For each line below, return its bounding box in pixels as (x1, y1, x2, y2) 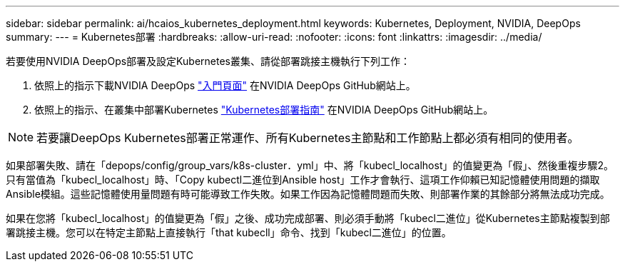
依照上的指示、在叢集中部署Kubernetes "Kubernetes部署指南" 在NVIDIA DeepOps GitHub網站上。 (34, 104, 494, 116)
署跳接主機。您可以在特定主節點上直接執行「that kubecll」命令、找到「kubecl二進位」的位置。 (6, 226, 452, 238)
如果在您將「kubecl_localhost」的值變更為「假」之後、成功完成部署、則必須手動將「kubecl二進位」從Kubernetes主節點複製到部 (6, 212, 610, 224)
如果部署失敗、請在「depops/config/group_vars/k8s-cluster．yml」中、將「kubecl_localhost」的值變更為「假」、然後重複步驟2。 (6, 159, 614, 171)
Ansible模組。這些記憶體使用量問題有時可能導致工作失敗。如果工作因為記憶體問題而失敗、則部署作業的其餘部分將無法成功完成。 (6, 188, 610, 200)
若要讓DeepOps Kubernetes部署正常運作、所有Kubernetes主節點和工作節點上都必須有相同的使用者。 (36, 131, 579, 145)
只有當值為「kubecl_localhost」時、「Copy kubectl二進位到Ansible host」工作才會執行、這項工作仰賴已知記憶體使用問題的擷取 (6, 173, 600, 186)
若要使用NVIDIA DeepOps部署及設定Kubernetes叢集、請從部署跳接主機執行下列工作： (6, 55, 410, 67)
